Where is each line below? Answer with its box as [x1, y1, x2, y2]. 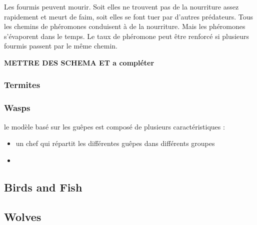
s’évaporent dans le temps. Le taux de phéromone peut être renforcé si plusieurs [4, 30, 249, 41]
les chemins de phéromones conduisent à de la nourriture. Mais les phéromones [4, 21, 245, 31]
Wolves [4, 208, 41, 224]
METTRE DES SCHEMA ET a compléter [4, 57, 154, 67]
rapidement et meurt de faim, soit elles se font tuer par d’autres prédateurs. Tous [4, 11, 253, 21]
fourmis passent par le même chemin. [4, 40, 117, 51]
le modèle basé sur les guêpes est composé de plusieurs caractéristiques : [4, 121, 225, 131]
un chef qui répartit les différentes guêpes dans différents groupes [15, 138, 215, 148]
